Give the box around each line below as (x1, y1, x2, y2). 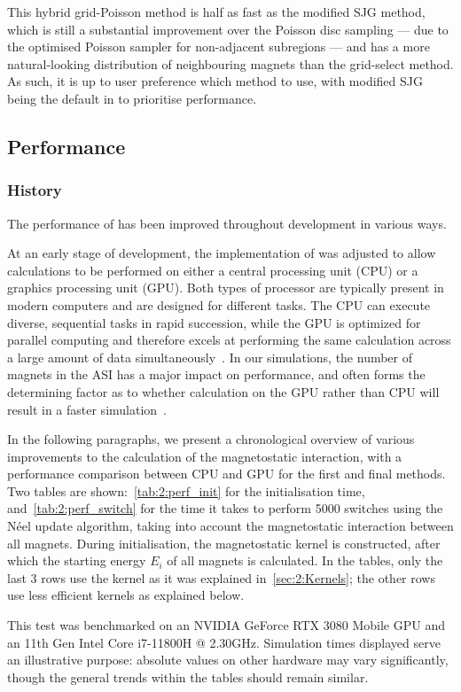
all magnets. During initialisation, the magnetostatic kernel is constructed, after (7, 533, 441, 552)
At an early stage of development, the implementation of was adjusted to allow (7, 244, 436, 262)
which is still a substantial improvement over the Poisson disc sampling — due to (7, 19, 449, 38)
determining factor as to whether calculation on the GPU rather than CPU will (7, 382, 440, 400)
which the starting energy (7, 551, 146, 570)
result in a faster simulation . (7, 400, 167, 418)
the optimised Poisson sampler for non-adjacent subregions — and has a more (7, 37, 430, 56)
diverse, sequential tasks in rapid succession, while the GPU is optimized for (7, 313, 421, 331)
